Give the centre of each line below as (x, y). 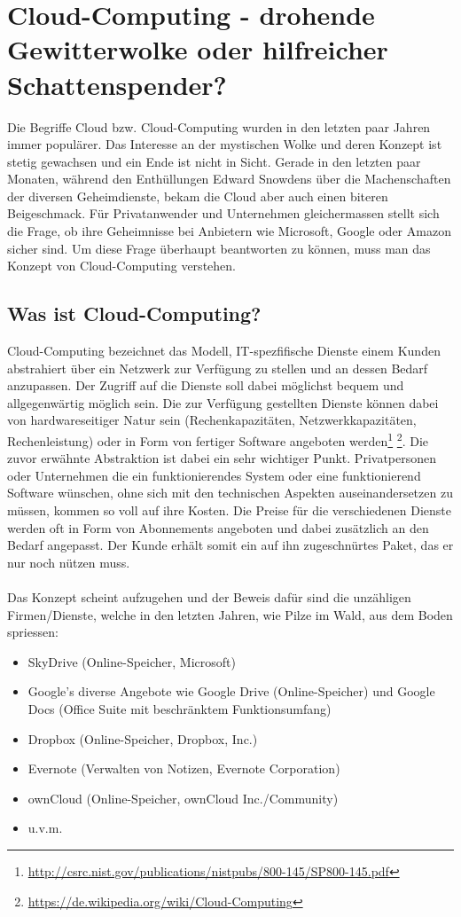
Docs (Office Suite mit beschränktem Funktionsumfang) (180, 708)
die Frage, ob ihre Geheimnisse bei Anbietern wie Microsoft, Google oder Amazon (229, 231)
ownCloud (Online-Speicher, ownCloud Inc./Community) (183, 798)
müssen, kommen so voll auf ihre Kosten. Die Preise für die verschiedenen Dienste (229, 510)
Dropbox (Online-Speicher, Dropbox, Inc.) (143, 738)
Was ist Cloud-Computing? (134, 314)
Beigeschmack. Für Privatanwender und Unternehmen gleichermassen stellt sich (223, 213)
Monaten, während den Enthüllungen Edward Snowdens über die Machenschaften (229, 179)
